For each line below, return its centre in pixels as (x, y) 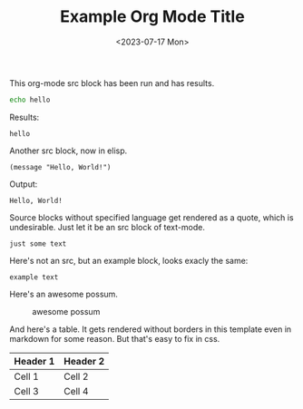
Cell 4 (76, 391)
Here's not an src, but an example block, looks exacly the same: (129, 260)
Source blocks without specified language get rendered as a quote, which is (151, 217)
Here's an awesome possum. (64, 294)
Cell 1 (26, 376)
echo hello (30, 100)
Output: (24, 184)
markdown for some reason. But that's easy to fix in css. (115, 338)
